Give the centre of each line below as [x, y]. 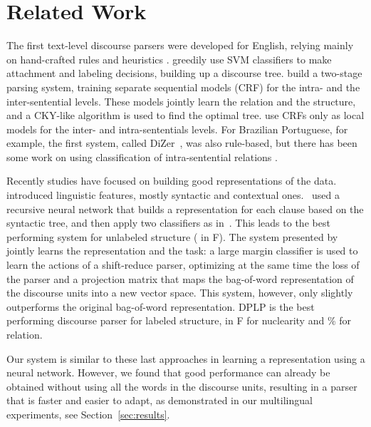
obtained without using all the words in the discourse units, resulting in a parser [182, 386]
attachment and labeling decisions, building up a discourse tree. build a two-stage [184, 73]
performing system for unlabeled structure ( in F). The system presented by [172, 236]
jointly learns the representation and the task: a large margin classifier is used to [182, 251]
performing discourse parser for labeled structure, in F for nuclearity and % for [179, 320]
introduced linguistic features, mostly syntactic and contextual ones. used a [173, 195]
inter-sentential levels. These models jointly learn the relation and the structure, [181, 101]
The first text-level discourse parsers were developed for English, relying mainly [180, 45]
